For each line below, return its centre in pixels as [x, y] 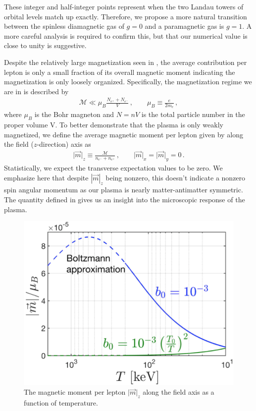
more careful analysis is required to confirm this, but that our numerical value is [126, 35]
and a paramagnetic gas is [184, 26]
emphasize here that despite [46, 177]
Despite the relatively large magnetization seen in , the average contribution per [126, 62]
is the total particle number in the [193, 114]
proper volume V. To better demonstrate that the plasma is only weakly [114, 125]
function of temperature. [61, 403]
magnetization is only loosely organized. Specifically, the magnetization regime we [128, 82]
